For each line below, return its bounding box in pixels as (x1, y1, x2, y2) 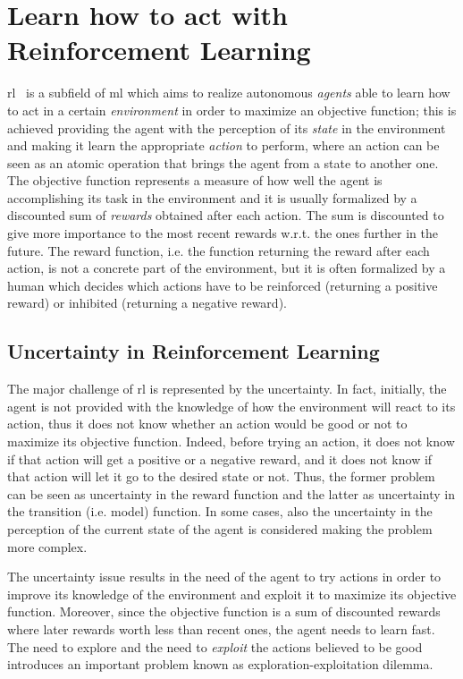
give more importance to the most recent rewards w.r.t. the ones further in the (7, 224, 438, 242)
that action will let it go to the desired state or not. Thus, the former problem (7, 467, 435, 486)
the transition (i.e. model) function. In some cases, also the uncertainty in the (7, 502, 433, 521)
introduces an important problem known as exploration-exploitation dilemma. (7, 655, 434, 674)
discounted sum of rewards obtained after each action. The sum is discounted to (7, 206, 444, 225)
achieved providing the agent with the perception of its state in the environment (7, 118, 446, 137)
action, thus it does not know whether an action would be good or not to (7, 414, 408, 433)
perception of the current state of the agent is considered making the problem (7, 519, 433, 538)
